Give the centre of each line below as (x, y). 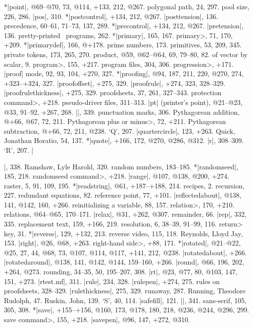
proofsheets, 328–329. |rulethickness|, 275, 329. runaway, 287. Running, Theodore (125, 291)
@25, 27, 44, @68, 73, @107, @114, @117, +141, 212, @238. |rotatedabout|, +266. (126, 252)
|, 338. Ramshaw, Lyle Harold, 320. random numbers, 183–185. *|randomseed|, (121, 166)
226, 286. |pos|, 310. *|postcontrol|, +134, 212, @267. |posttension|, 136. (111, 16)
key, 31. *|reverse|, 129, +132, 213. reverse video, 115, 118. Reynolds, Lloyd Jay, (123, 233)
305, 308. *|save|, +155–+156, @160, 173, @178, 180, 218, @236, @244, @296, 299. (126, 310)
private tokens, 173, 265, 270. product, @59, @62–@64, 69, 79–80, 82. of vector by (126, 54)
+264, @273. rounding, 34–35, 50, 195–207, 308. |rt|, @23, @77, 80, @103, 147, (121, 272)
